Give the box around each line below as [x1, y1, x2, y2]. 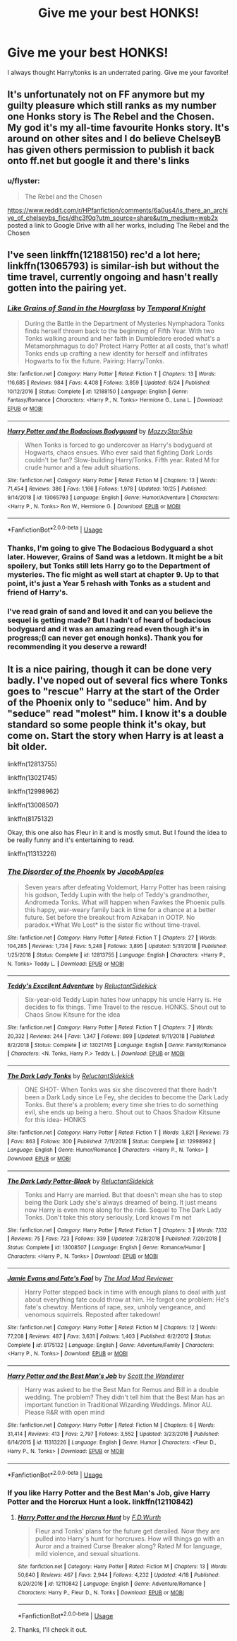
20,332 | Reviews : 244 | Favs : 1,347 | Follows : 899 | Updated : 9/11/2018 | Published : [7, 1033, 216, 1040]
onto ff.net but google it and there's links [7, 155, 190, 167]
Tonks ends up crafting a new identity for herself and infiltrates [24, 349, 208, 358]
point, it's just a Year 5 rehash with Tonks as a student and [7, 578, 211, 588]
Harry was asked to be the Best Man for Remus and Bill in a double [24, 1385, 219, 1394]
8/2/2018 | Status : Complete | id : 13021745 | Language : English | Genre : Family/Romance [7, 1041, 227, 1049]
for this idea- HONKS [24, 1116, 87, 1124]
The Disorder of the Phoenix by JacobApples [7, 867, 164, 877]
